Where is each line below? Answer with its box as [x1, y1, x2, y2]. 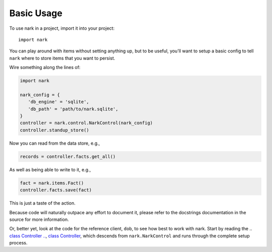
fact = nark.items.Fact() [20, 180, 84, 186]
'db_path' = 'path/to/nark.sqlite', [28, 106, 118, 112]
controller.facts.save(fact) [20, 187, 92, 193]
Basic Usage [9, 8, 62, 19]
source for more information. [9, 216, 69, 222]
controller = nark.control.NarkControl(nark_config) [20, 120, 153, 126]
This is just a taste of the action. [9, 200, 76, 206]
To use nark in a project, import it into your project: [9, 25, 115, 31]
